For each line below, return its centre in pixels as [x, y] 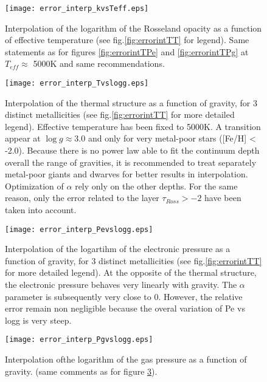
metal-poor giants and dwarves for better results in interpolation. [127, 174]
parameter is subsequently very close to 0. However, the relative [124, 296]
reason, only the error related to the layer [82, 198]
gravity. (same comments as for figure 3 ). [81, 371]
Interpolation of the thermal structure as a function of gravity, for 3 [131, 102]
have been [223, 198]
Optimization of [34, 186]
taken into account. [41, 210]
